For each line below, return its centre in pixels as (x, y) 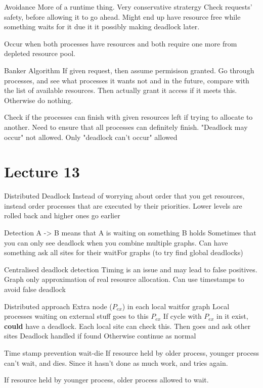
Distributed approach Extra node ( (58, 306)
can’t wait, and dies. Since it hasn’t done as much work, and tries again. (116, 362)
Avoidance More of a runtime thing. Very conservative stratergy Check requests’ (128, 7)
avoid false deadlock (35, 289)
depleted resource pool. (40, 53)
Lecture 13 (42, 172)
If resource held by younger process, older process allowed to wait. (106, 380)
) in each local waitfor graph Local (176, 306)
